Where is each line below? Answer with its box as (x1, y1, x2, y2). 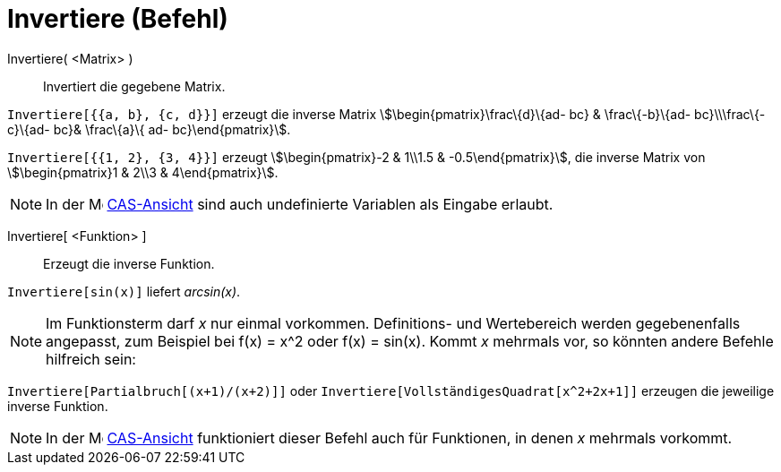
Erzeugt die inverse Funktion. (43, 255, 215, 271)
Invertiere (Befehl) (7, 4, 228, 34)
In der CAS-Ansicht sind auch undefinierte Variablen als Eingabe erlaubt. (46, 194, 554, 213)
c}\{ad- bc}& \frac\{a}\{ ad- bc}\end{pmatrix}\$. (7, 121, 291, 137)
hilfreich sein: (46, 349, 136, 368)
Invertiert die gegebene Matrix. (43, 78, 226, 94)
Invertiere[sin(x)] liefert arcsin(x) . (7, 283, 241, 299)
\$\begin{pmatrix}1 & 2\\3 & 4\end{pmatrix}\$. (7, 164, 279, 180)
